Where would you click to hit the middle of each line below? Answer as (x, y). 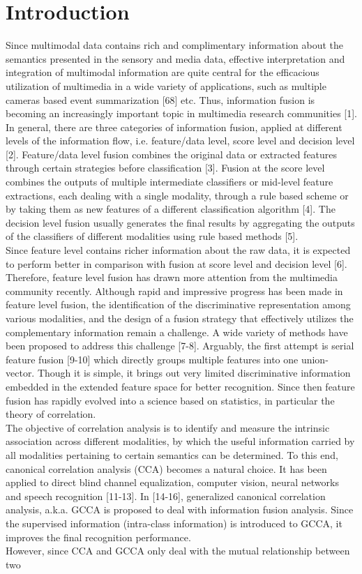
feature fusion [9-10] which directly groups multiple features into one (152, 359)
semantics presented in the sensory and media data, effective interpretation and (175, 58)
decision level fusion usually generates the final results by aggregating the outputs (180, 222)
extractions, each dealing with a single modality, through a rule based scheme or (177, 195)
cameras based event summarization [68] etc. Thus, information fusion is (160, 99)
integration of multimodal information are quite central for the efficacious (163, 72)
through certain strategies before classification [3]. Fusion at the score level (165, 168)
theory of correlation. (51, 414)
